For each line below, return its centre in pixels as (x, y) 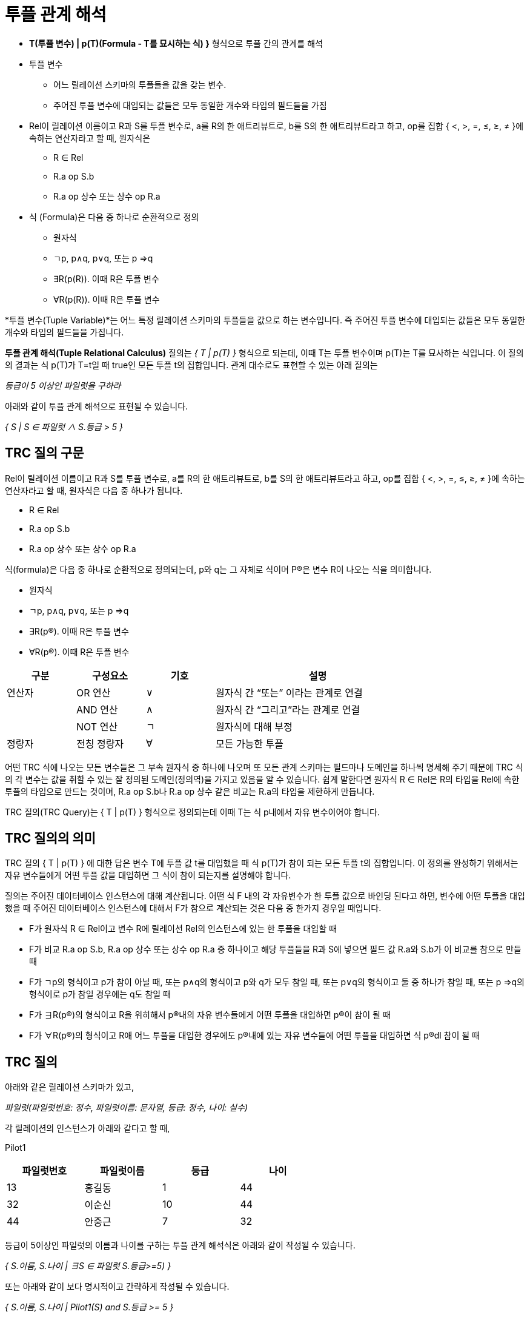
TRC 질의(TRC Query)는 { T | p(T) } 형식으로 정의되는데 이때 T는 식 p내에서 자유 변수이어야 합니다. (192, 812)
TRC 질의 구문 (45, 453)
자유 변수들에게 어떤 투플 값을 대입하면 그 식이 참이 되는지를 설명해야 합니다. (148, 875)
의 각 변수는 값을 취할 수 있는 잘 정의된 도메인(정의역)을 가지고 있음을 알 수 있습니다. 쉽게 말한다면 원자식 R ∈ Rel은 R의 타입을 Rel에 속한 (262, 779)
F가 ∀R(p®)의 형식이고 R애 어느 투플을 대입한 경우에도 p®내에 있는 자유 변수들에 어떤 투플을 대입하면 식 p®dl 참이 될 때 (254, 1036)
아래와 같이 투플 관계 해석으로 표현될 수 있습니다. (97, 406)
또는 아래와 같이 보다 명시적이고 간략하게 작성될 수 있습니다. (117, 1287)
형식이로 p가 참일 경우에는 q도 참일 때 (100, 994)
